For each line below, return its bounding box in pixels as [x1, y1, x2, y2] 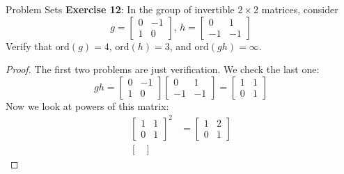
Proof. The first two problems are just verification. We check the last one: [6, 62, 320, 77]
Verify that [6, 38, 52, 53]
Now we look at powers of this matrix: [6, 98, 169, 113]
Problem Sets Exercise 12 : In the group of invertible [6, 2, 235, 16]
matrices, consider [261, 2, 338, 16]
